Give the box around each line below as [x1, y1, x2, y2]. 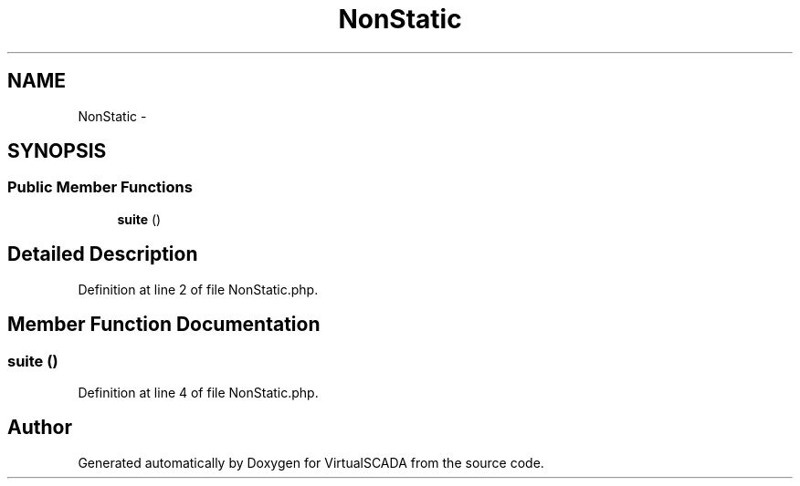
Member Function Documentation [7, 313, 321, 336]
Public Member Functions [7, 178, 193, 197]
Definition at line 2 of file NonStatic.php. [78, 281, 319, 297]
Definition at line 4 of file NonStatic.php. [78, 384, 319, 400]
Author [7, 416, 72, 439]
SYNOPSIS [7, 140, 107, 163]
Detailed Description [7, 243, 198, 266]
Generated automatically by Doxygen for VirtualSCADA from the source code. [78, 454, 544, 470]
